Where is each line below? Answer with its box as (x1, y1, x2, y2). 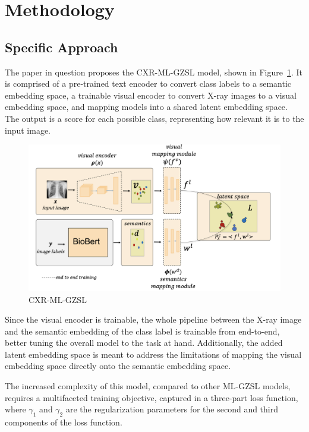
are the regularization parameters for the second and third (65, 403, 279, 415)
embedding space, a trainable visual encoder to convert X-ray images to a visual (5, 89, 297, 101)
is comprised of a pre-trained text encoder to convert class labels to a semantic (5, 77, 292, 90)
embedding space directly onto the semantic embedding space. (5, 360, 231, 372)
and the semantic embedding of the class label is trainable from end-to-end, (5, 324, 280, 337)
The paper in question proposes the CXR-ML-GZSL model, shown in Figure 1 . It (5, 65, 303, 78)
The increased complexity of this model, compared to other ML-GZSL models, (5, 380, 291, 392)
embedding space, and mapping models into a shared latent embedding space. (5, 100, 288, 113)
